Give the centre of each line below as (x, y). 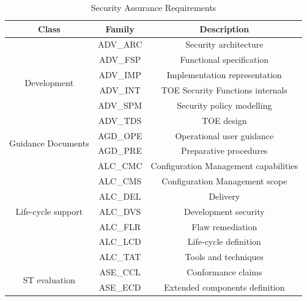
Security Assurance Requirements (153, 7)
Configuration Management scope (224, 181)
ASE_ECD (120, 287)
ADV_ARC (120, 44)
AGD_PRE (120, 150)
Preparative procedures (224, 150)
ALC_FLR (120, 226)
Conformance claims (224, 272)
